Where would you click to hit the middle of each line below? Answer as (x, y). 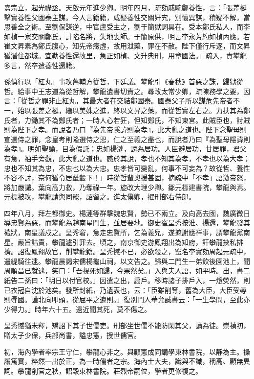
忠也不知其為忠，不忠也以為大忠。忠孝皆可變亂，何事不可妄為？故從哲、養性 (127, 168)
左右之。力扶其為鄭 (219, 110)
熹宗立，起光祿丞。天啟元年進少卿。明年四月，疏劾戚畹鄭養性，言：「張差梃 (125, 7)
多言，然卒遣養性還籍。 (42, 65)
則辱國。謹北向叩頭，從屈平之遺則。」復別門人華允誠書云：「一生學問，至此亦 (127, 299)
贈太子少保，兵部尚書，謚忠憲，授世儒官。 (72, 335)
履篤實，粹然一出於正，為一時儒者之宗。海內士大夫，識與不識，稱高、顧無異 (127, 361)
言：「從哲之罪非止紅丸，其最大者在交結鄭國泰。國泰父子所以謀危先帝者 (118, 101)
